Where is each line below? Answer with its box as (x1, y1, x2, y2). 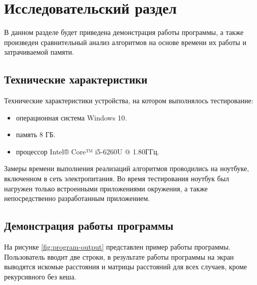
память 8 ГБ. (16, 129, 56, 140)
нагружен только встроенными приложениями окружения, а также (4, 183, 208, 193)
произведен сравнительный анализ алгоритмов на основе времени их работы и (4, 36, 246, 47)
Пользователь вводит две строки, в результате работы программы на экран (4, 251, 234, 262)
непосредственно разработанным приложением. (4, 193, 150, 203)
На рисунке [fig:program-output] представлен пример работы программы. (4, 241, 231, 252)
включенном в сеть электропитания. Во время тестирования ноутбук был (4, 173, 229, 184)
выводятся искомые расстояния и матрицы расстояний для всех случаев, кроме (4, 261, 247, 272)
